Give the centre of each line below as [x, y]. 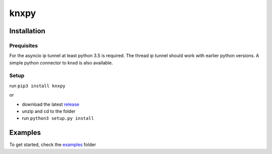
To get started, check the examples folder [53, 145]
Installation [27, 31]
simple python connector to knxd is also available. [61, 62]
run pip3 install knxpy [37, 86]
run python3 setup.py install [58, 118]
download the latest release [51, 104]
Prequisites [23, 45]
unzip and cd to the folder [49, 111]
